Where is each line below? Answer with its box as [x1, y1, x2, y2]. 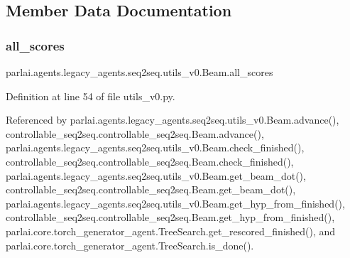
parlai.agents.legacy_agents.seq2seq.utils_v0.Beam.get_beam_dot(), [6, 168, 306, 183]
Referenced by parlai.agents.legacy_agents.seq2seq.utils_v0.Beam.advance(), [6, 112, 339, 127]
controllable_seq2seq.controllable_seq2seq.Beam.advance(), [6, 126, 264, 141]
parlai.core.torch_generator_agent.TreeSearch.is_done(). [6, 237, 254, 252]
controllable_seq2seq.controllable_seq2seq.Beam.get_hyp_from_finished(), [6, 210, 335, 225]
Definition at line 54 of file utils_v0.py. [6, 88, 175, 103]
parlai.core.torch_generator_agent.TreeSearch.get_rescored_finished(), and [6, 223, 336, 238]
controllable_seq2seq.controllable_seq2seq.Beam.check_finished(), [6, 154, 294, 168]
